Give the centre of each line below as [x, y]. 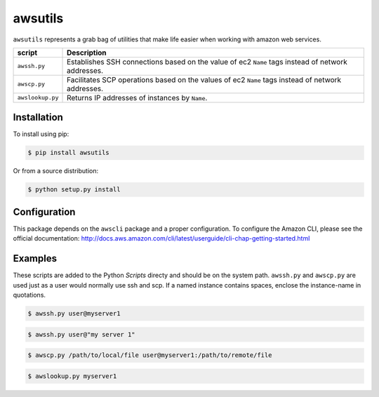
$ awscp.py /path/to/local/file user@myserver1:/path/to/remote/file [150, 355]
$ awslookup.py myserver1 [72, 376]
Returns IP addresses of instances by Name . [137, 97]
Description [87, 53]
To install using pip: [41, 134]
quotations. [29, 295]
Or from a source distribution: [55, 171]
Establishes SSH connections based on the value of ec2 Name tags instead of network [207, 62]
